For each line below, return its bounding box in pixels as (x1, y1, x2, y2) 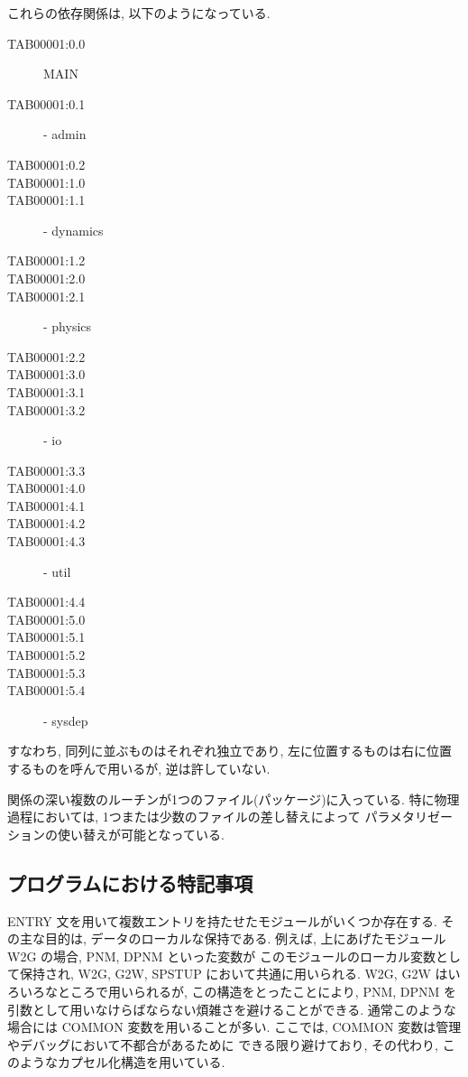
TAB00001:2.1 (7, 286, 86, 305)
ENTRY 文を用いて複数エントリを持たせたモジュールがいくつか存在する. (7, 911, 437, 930)
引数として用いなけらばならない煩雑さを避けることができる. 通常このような (7, 999, 456, 1018)
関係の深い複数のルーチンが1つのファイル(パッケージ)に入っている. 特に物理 (7, 789, 460, 808)
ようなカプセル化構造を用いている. (19, 1053, 225, 1072)
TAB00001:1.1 (7, 190, 86, 209)
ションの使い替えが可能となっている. (7, 824, 225, 843)
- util (43, 562, 71, 580)
